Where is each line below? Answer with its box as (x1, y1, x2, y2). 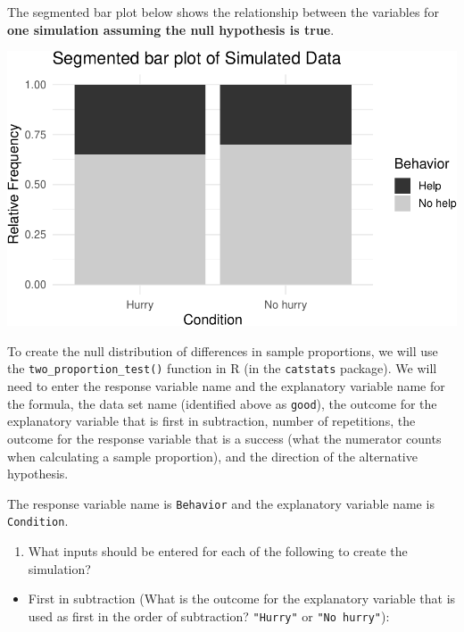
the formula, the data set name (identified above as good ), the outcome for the (7, 394, 437, 412)
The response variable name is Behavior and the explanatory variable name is (7, 494, 435, 512)
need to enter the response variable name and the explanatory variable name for (7, 377, 445, 395)
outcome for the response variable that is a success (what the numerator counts (7, 428, 442, 447)
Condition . (7, 511, 69, 530)
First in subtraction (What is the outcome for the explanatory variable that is (28, 589, 456, 608)
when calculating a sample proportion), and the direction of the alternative (7, 446, 418, 465)
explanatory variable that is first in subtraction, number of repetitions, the (7, 412, 416, 430)
